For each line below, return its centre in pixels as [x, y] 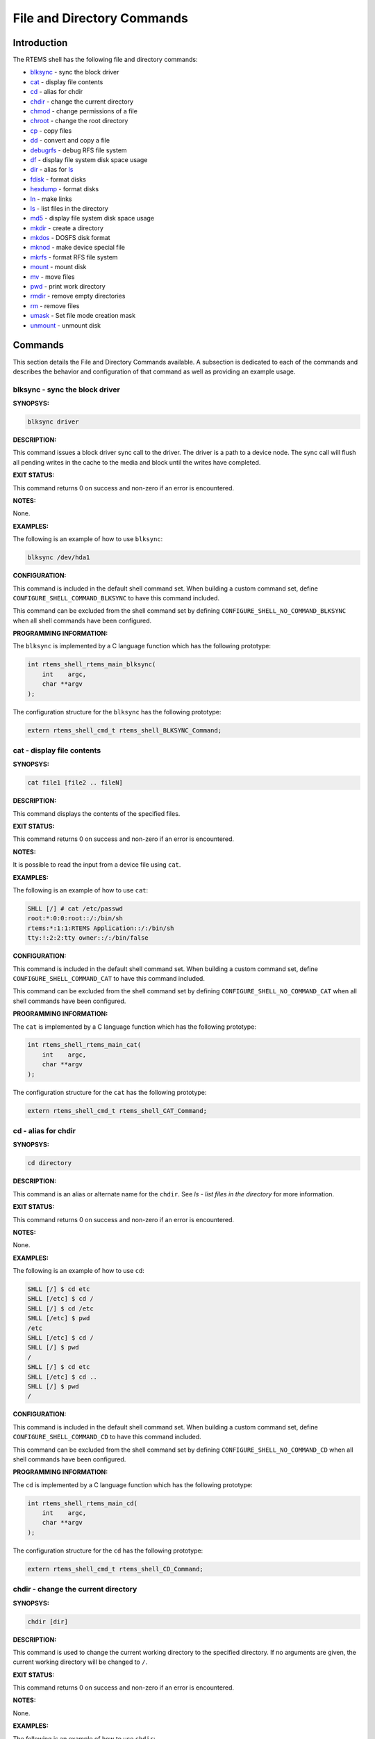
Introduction [40, 43]
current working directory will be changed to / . [80, 1662]
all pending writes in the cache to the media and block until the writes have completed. [137, 462]
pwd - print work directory [68, 287]
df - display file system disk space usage [89, 159]
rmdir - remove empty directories [78, 296]
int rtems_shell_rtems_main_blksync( [92, 665]
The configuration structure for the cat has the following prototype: [110, 1092]
